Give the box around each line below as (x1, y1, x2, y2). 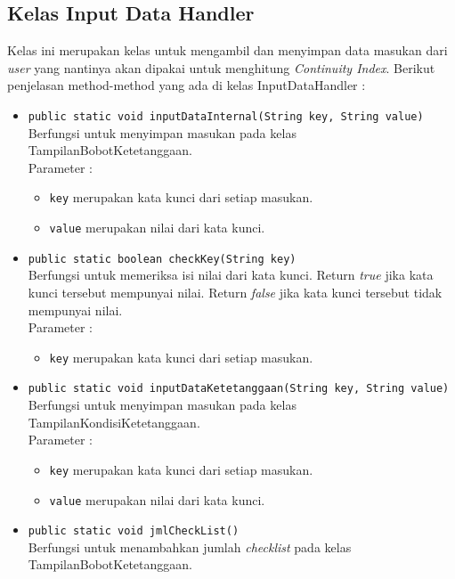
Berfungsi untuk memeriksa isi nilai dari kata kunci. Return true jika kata (28, 265, 434, 284)
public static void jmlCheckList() (28, 525, 240, 538)
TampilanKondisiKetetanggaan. (28, 412, 200, 431)
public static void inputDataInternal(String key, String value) (28, 110, 424, 123)
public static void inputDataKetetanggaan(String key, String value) (28, 382, 450, 396)
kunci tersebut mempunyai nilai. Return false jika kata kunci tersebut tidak (28, 282, 443, 301)
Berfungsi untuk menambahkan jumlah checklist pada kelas (28, 537, 352, 556)
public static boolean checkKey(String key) (28, 252, 297, 265)
